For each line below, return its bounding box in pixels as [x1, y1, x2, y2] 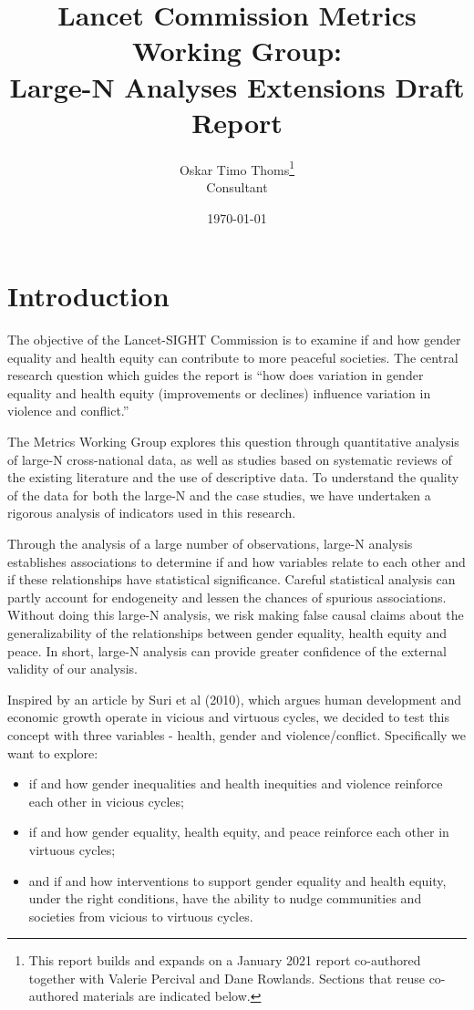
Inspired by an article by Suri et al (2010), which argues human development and [7, 689, 462, 708]
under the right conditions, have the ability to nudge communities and [28, 889, 422, 908]
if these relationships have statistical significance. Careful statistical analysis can [7, 570, 456, 589]
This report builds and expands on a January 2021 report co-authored [28, 951, 421, 970]
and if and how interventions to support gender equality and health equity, [28, 871, 447, 890]
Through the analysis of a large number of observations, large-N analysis [7, 534, 413, 552]
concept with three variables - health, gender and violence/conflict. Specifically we [7, 725, 467, 744]
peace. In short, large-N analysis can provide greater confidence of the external [7, 641, 447, 660]
